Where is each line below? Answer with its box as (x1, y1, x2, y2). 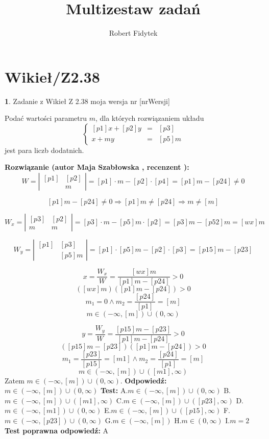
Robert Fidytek (109, 28, 158, 38)
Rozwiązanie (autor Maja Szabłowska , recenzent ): (5, 162, 189, 172)
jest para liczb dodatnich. (5, 144, 84, 155)
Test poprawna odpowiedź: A (5, 425, 109, 435)
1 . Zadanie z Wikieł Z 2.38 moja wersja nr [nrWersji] (5, 95, 170, 106)
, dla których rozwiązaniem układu (95, 113, 204, 123)
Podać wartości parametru (5, 113, 87, 123)
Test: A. (100, 385, 128, 396)
